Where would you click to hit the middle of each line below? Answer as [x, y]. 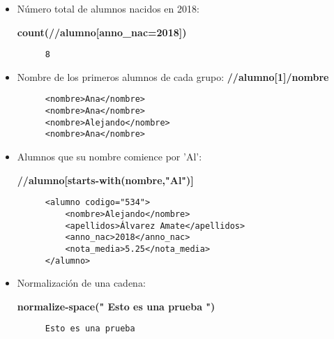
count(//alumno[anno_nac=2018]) [102, 32]
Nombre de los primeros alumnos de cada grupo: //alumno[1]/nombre [173, 76]
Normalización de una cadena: [81, 283]
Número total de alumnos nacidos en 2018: [108, 8]
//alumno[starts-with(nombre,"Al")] [105, 180]
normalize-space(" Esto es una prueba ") [116, 306]
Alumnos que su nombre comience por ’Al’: [109, 157]
